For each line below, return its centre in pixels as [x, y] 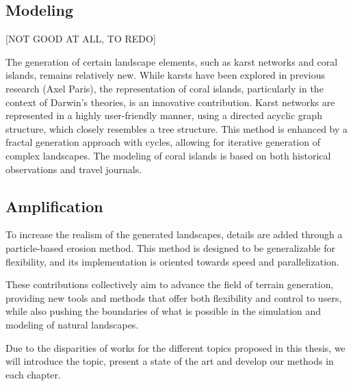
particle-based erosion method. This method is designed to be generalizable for [170, 247]
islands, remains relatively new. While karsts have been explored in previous [165, 75]
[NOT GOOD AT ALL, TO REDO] [81, 39]
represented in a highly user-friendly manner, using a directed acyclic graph [164, 115]
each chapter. [33, 374]
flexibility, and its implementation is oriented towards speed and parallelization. [172, 261]
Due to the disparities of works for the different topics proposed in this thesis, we [175, 347]
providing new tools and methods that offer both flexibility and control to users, [174, 297]
